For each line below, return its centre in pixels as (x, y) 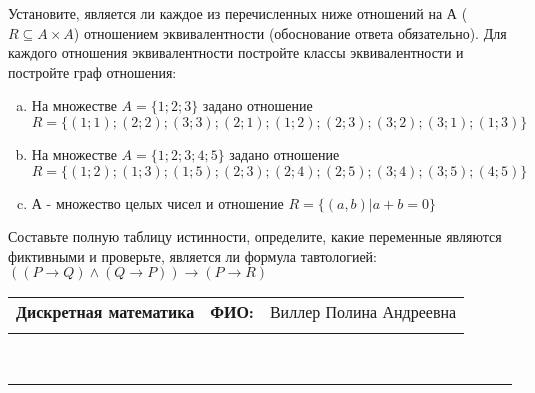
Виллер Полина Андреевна (363, 312)
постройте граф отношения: (92, 71)
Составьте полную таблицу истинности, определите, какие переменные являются (255, 236)
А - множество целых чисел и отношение (157, 202)
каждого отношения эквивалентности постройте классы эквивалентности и (236, 52)
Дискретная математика (105, 312)
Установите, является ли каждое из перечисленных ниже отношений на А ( (238, 13)
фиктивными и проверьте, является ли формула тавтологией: (192, 255)
